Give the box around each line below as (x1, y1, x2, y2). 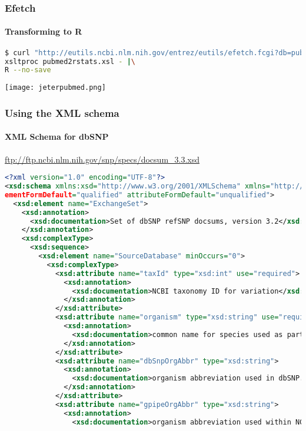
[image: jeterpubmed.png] (5, 83, 106, 92)
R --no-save (5, 66, 51, 75)
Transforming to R (5, 25, 82, 38)
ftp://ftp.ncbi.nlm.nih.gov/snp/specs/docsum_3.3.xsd (5, 153, 200, 165)
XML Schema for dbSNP (5, 130, 109, 143)
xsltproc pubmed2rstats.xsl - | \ (5, 57, 135, 66)
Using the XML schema (5, 105, 119, 120)
